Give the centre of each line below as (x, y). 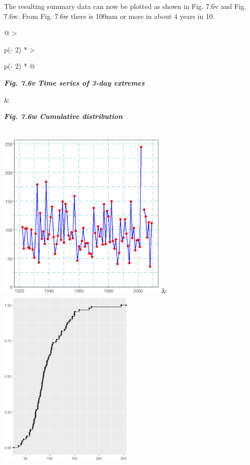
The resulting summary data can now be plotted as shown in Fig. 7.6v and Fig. (125, 6)
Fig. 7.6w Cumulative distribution (63, 116)
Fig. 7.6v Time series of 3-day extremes (74, 82)
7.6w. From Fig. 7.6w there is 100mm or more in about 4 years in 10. (109, 16)
